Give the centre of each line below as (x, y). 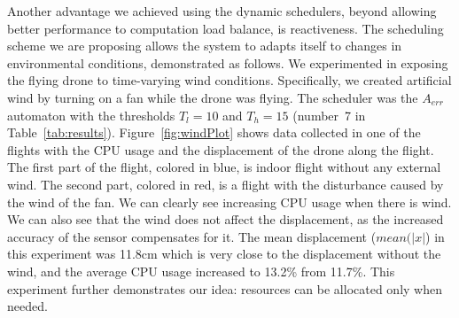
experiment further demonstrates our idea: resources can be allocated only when (225, 288)
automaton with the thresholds (91, 115)
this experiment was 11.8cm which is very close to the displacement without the (224, 254)
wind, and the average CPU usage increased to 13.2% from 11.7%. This (201, 271)
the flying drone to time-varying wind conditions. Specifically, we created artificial (229, 80)
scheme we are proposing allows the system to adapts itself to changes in (205, 46)
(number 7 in (329, 115)
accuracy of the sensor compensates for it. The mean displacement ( (192, 236)
